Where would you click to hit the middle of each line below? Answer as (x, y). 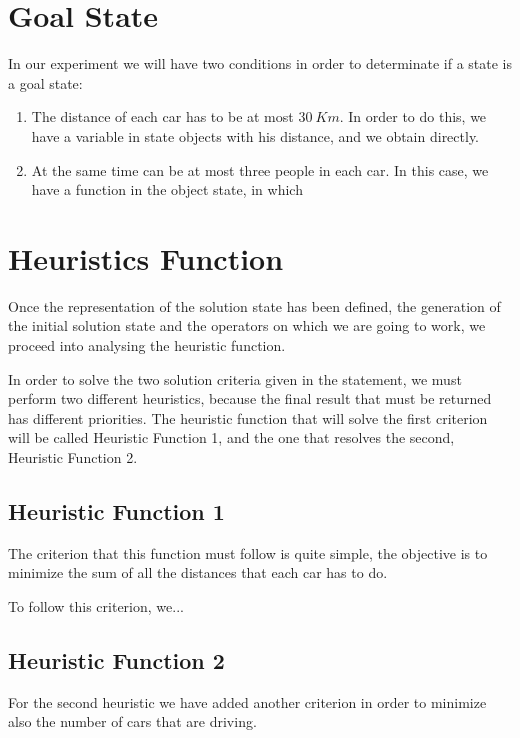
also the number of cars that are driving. (132, 721)
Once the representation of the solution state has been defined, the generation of (254, 305)
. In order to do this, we (413, 116)
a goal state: (45, 82)
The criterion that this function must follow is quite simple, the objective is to (248, 552)
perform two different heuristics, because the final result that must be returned (250, 398)
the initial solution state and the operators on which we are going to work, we (247, 325)
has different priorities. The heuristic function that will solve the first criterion (248, 417)
